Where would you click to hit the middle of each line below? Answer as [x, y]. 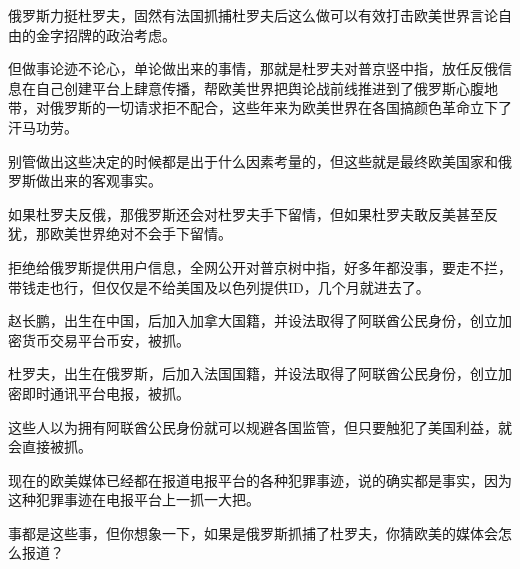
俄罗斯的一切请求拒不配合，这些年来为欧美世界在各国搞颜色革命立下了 [280, 107]
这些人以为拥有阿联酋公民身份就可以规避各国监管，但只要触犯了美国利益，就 [260, 426]
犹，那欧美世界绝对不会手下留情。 [120, 233]
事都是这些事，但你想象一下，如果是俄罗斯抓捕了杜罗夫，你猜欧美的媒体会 [253, 532]
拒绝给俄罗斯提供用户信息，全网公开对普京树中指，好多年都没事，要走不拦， [260, 266]
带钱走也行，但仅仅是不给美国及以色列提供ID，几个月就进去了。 [219, 286]
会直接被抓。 [50, 446]
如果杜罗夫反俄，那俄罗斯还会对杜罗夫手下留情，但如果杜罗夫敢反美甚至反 [253, 213]
